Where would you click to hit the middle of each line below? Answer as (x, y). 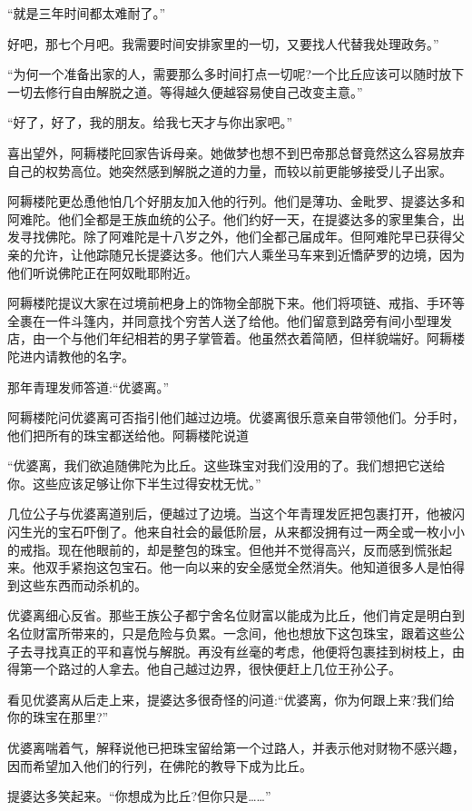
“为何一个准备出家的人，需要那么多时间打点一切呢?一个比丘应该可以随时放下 (236, 74)
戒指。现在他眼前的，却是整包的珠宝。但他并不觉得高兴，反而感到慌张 (229, 549)
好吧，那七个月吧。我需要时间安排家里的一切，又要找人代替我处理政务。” (223, 43)
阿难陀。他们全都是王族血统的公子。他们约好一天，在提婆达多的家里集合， (230, 218)
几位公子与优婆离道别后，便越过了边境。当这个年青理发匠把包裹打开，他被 (230, 514)
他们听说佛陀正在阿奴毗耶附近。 (103, 272)
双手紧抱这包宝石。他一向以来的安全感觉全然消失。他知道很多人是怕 (248, 567)
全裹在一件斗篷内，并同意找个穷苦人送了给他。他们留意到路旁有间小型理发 (230, 320)
